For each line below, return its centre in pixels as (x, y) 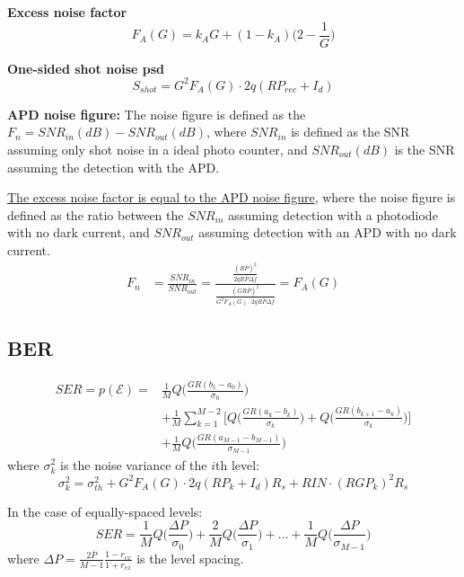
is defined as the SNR (350, 132)
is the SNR (425, 149)
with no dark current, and (79, 232)
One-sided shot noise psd (86, 68)
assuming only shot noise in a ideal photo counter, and (158, 149)
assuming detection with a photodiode (333, 214)
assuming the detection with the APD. (114, 167)
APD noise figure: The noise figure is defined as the (157, 114)
